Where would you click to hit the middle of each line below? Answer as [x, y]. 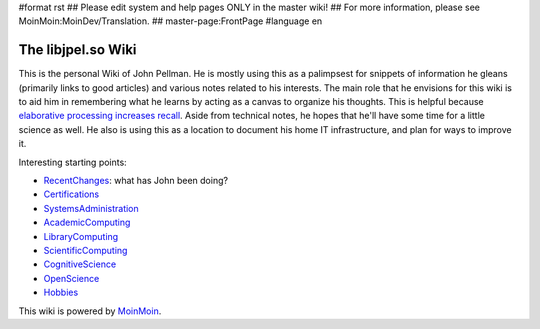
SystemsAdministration [91, 208]
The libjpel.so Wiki [77, 50]
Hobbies [61, 292]
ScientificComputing [85, 250]
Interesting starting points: [72, 162]
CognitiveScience [80, 264]
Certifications [71, 194]
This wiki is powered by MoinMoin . [90, 311]
